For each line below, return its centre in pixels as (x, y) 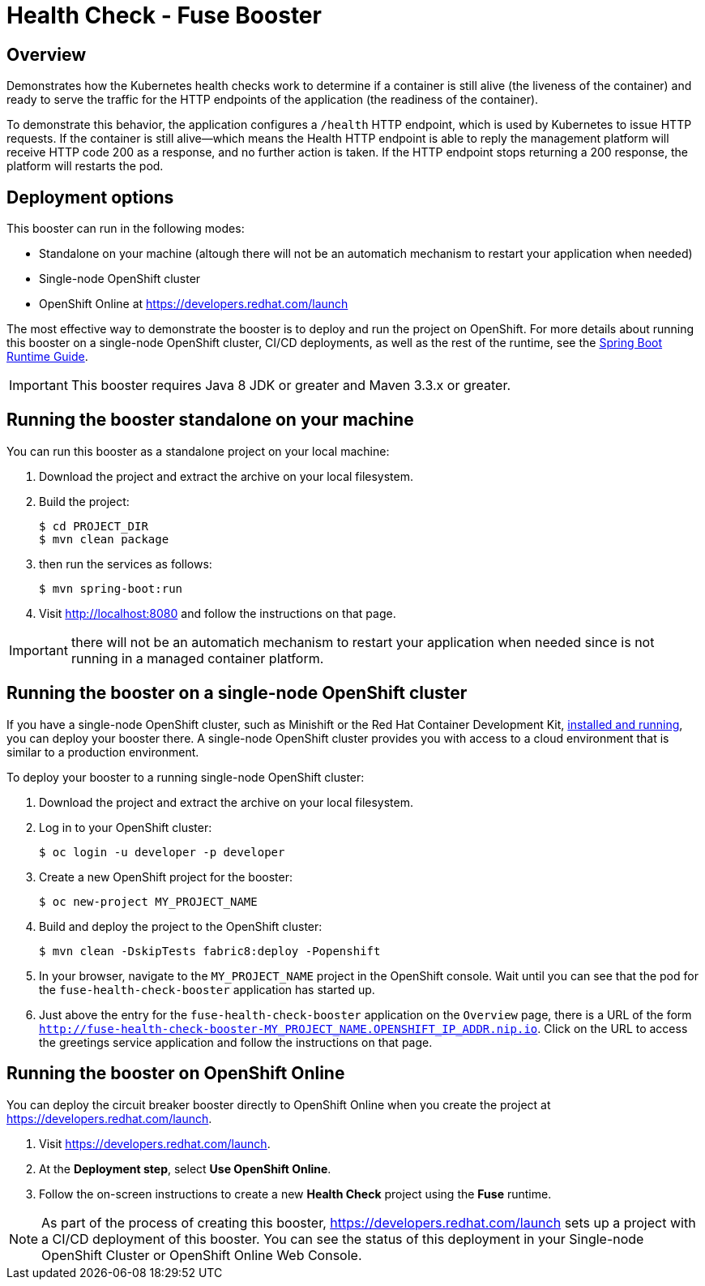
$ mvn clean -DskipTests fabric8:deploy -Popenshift (210, 951)
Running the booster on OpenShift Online (176, 1074)
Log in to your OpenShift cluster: (126, 827)
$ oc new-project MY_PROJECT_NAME (148, 901)
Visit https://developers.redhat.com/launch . (155, 1143)
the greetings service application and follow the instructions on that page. (236, 1042)
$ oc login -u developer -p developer (162, 852)
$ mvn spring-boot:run (111, 588)
